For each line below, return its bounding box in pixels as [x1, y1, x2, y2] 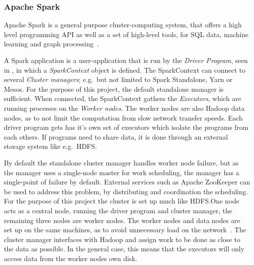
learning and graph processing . [4, 39, 99, 49]
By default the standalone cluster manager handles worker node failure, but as [4, 157, 239, 167]
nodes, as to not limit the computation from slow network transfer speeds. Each [4, 112, 243, 122]
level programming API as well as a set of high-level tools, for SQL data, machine [4, 29, 249, 39]
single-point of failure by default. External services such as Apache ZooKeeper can [4, 177, 250, 187]
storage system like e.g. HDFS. [4, 141, 97, 151]
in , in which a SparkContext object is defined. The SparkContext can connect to [4, 64, 246, 75]
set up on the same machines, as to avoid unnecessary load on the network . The [4, 224, 246, 235]
